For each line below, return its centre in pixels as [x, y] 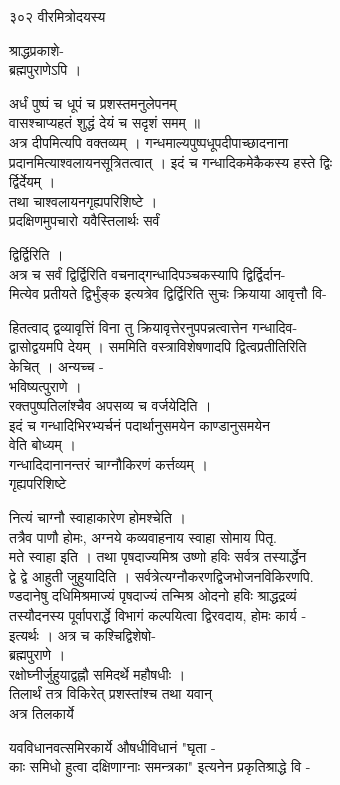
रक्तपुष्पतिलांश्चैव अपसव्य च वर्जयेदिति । [110, 405]
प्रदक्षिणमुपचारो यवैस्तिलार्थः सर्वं [84, 220]
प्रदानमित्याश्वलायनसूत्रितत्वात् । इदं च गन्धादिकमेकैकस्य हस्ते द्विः [171, 161]
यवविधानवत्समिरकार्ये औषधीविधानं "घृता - [112, 746]
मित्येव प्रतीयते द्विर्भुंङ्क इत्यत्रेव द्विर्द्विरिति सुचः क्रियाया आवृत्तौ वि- [168, 293]
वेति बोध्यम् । [42, 444]
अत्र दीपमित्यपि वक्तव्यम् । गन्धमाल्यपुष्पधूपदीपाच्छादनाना [149, 141]
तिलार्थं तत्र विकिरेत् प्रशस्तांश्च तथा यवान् [110, 693]
